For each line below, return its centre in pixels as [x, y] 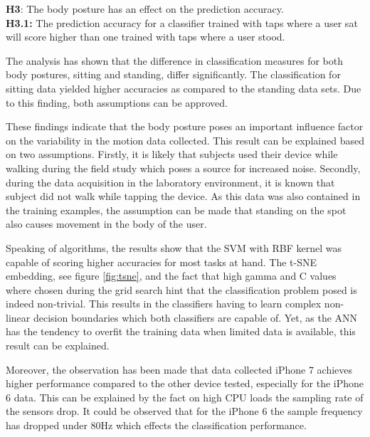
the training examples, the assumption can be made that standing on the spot [176, 210]
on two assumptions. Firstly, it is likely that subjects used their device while [172, 154]
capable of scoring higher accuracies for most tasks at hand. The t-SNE [162, 262]
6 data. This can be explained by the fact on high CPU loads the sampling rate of [185, 397]
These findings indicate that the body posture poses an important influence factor [185, 126]
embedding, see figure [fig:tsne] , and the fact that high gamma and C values [171, 276]
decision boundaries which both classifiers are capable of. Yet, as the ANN [195, 317]
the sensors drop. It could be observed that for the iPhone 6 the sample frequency [184, 411]
